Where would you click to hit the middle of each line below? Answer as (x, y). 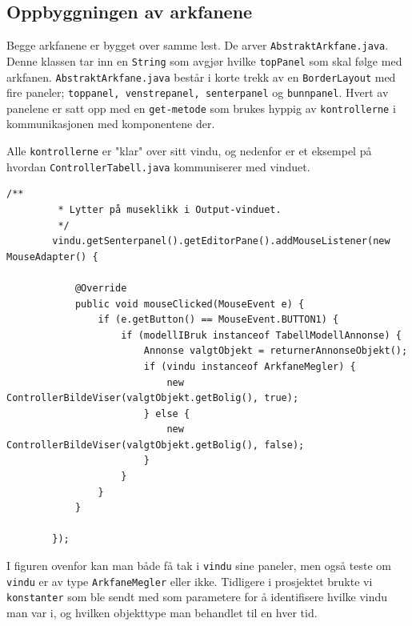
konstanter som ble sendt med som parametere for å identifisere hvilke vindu (197, 597)
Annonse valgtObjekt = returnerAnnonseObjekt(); (276, 351)
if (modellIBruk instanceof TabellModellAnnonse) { (261, 335)
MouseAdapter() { (52, 257)
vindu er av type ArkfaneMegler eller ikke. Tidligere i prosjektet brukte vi (190, 581)
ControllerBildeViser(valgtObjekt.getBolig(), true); (153, 398)
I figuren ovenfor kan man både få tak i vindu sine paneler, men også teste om (199, 566)
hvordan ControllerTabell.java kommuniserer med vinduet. (158, 166)
